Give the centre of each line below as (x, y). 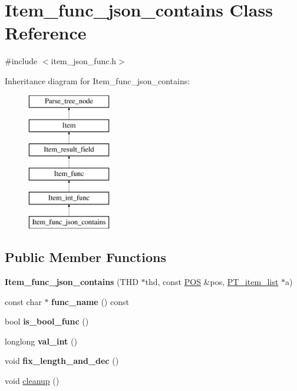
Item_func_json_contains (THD (72, 282)
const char (23, 301)
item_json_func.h (84, 61)
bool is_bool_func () (47, 321)
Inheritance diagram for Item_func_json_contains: (98, 80)
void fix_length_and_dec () (62, 361)
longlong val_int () (41, 341)
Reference (46, 33)
